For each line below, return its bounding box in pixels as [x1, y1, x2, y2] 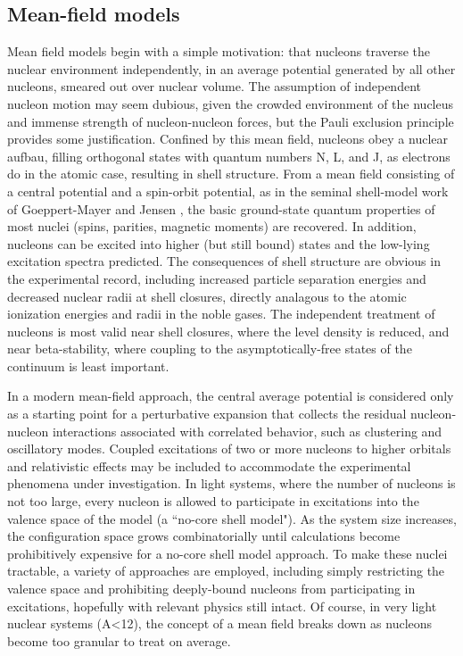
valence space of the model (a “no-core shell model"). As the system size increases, [7, 509, 457, 527]
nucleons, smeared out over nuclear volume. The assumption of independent [7, 77, 421, 95]
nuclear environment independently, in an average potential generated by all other [7, 59, 456, 78]
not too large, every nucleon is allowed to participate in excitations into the [7, 492, 419, 511]
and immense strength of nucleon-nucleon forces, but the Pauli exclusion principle [7, 112, 454, 130]
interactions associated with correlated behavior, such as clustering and [52, 421, 442, 440]
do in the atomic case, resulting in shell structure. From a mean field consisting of [7, 164, 455, 183]
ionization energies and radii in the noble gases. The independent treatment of [7, 304, 435, 323]
